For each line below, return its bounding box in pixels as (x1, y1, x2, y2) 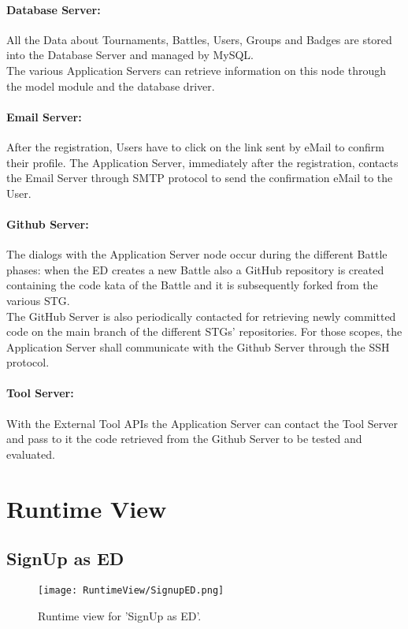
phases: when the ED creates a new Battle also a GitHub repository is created (6, 261, 384, 277)
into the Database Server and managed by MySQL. (6, 47, 254, 63)
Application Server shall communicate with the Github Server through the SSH (6, 338, 390, 355)
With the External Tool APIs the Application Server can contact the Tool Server (6, 415, 398, 431)
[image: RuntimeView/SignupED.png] (38, 585, 224, 597)
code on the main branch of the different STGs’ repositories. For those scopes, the (6, 323, 402, 340)
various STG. (6, 292, 70, 308)
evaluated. (6, 445, 55, 462)
